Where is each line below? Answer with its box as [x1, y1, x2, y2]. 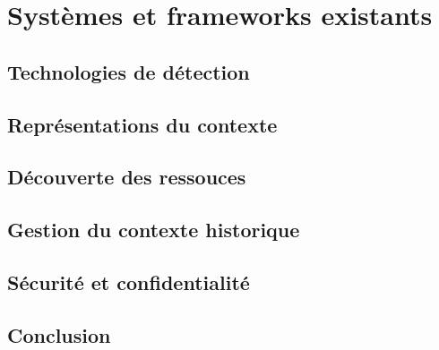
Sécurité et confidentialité [7, 268, 250, 295]
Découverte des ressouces [7, 163, 246, 191]
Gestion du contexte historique [7, 216, 300, 243]
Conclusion [7, 320, 111, 348]
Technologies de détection [7, 57, 250, 85]
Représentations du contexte [7, 110, 278, 138]
